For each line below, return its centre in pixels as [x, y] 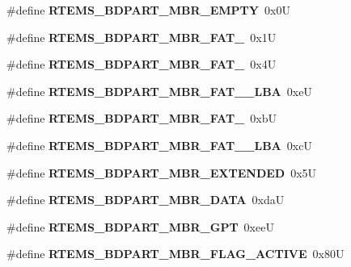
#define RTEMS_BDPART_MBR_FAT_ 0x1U [142, 37]
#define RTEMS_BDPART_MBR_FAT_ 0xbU [142, 118]
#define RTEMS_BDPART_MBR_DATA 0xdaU [146, 200]
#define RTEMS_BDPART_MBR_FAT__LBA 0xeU [159, 91]
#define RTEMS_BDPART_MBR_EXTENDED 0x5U [162, 172]
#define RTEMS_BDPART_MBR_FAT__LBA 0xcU [159, 145]
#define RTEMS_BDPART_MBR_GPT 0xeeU [140, 226]
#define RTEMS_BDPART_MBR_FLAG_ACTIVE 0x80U [175, 254]
